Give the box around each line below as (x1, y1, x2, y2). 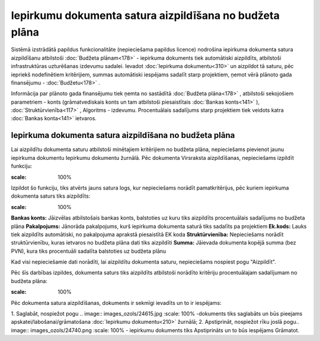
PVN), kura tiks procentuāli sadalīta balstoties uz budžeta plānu (11, 247, 167, 255)
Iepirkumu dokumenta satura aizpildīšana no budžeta (11, 9, 280, 22)
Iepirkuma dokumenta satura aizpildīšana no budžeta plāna (11, 130, 235, 140)
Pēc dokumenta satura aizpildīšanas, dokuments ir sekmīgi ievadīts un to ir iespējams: (11, 299, 222, 306)
